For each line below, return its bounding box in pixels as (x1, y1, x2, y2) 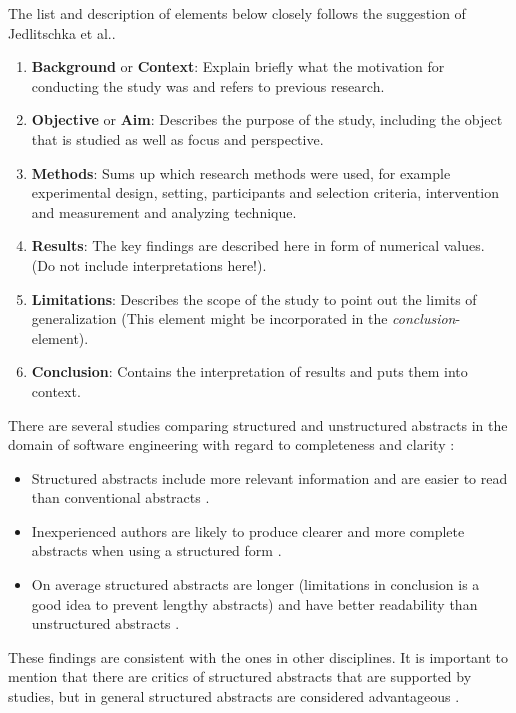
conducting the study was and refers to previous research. (31, 75, 385, 96)
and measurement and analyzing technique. (31, 201, 297, 222)
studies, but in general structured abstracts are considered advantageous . (8, 686, 460, 707)
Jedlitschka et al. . (8, 22, 116, 43)
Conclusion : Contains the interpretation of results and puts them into (31, 361, 468, 382)
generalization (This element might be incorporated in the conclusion (31, 308, 456, 329)
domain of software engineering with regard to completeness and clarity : (8, 434, 455, 455)
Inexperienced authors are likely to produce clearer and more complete (31, 520, 465, 541)
